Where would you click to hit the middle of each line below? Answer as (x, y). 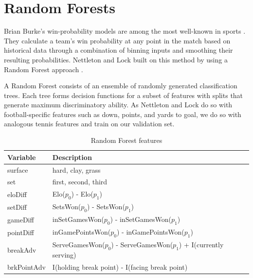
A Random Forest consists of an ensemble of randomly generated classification (121, 86)
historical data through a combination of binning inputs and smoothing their (118, 50)
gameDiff (21, 219)
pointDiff (21, 232)
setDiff (17, 207)
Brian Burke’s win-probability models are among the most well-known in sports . (125, 31)
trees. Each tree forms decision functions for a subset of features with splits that (124, 95)
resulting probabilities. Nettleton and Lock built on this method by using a (116, 59)
